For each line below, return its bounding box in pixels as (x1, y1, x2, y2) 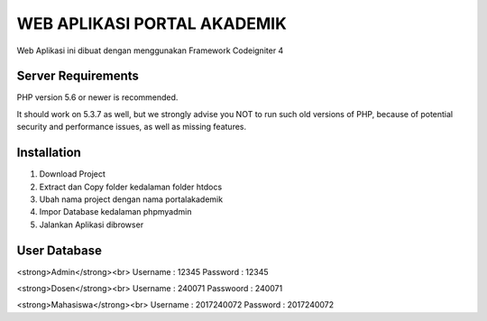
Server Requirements (16, 69, 140, 84)
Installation (16, 145, 81, 160)
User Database (16, 243, 103, 258)
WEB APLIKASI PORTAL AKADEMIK (16, 14, 288, 33)
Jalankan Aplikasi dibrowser (39, 219, 144, 230)
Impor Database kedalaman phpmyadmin (39, 206, 192, 217)
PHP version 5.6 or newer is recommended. (16, 92, 179, 103)
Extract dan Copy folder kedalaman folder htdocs (39, 181, 223, 192)
